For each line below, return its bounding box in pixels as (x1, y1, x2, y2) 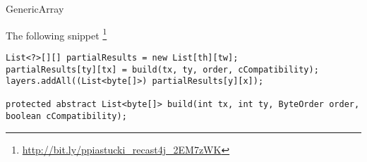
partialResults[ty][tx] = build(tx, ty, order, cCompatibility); (6, 64, 319, 75)
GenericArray (6, 1, 64, 15)
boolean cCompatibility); (6, 111, 127, 122)
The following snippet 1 (6, 25, 107, 42)
